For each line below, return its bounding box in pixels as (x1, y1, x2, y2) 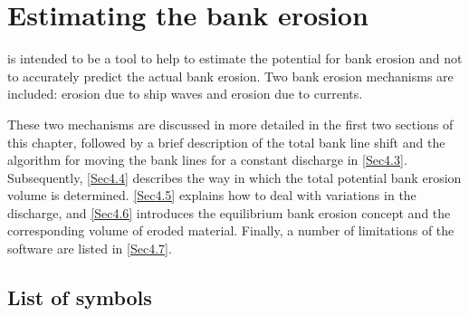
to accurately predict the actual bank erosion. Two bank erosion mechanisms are (7, 66, 454, 85)
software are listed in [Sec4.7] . (7, 239, 172, 258)
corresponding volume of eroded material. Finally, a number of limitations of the (7, 221, 455, 240)
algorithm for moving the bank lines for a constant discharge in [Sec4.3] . (7, 150, 407, 169)
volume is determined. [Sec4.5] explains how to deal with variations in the (7, 186, 416, 205)
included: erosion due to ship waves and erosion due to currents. (7, 84, 363, 103)
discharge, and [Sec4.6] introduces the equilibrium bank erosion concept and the (7, 203, 451, 222)
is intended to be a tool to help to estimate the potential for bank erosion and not (7, 49, 463, 68)
